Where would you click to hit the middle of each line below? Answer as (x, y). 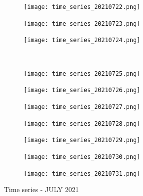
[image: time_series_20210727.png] (82, 107)
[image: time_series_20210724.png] (82, 40)
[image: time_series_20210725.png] (82, 73)
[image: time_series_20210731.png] (82, 173)
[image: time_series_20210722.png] (82, 7)
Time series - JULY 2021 (41, 189)
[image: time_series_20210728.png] (82, 123)
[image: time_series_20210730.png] (82, 157)
